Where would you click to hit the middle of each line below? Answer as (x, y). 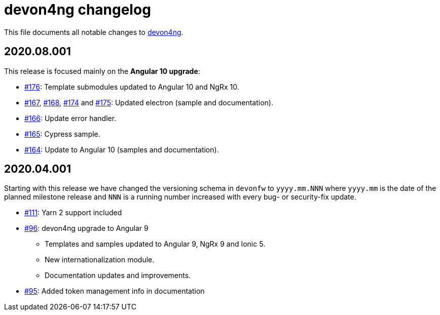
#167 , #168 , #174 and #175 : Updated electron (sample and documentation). (149, 102)
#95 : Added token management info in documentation (115, 291)
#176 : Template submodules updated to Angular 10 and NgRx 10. (132, 87)
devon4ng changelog (78, 10)
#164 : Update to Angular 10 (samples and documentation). (122, 149)
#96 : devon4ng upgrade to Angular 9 (86, 228)
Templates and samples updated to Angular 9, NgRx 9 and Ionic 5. (155, 244)
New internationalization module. (100, 260)
